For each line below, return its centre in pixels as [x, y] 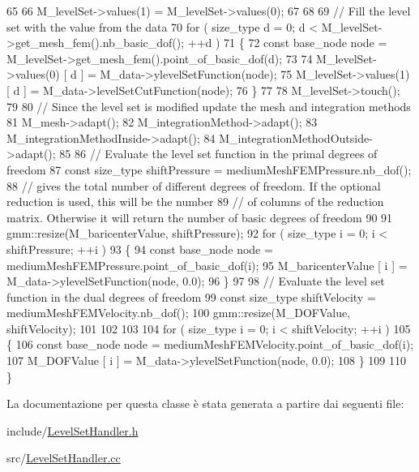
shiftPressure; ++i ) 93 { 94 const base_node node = [140, 249]
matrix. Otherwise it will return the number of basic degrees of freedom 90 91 [200, 217]
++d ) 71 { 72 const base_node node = [287, 43]
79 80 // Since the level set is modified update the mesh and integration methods [209, 106]
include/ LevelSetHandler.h [73, 430]
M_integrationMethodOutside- [296, 137]
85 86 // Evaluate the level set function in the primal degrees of [218, 154]
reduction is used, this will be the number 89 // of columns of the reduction [195, 202]
